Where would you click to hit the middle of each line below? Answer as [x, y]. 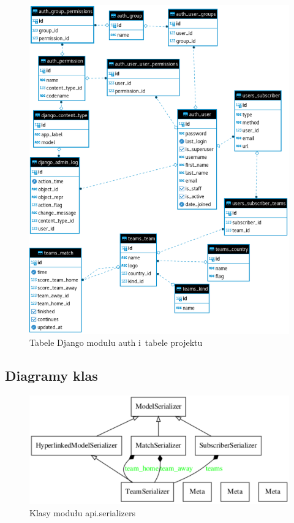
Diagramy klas [51, 376]
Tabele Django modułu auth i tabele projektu [116, 342]
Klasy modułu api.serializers [83, 512]
